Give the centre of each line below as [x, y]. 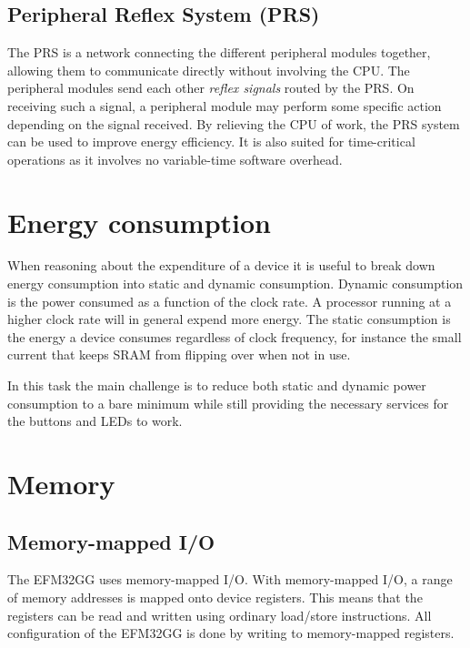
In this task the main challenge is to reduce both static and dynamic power [217, 385]
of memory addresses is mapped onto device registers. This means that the [215, 597]
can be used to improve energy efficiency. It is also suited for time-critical [211, 142]
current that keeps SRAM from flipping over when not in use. [179, 354]
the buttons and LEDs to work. [95, 421]
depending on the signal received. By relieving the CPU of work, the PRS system [234, 123]
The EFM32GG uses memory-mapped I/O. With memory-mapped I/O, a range [230, 579]
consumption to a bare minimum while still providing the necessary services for [228, 403]
